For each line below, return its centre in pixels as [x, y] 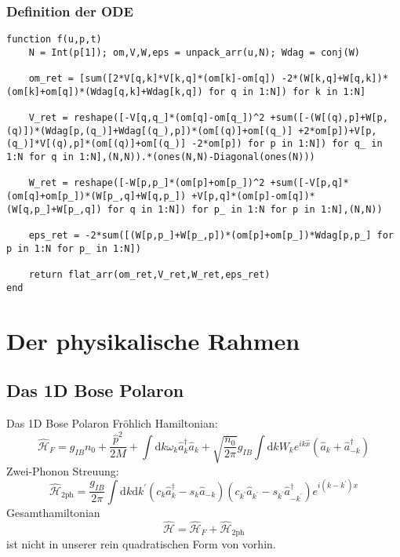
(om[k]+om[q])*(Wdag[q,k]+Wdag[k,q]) [105, 91]
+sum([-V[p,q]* [309, 183]
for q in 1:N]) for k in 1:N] [287, 91]
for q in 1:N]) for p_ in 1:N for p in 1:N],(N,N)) [245, 209]
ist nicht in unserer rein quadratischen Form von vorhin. [141, 543]
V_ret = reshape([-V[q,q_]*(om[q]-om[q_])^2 [147, 118]
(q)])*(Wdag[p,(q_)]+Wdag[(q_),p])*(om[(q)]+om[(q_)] [150, 131]
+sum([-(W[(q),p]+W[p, [329, 118]
